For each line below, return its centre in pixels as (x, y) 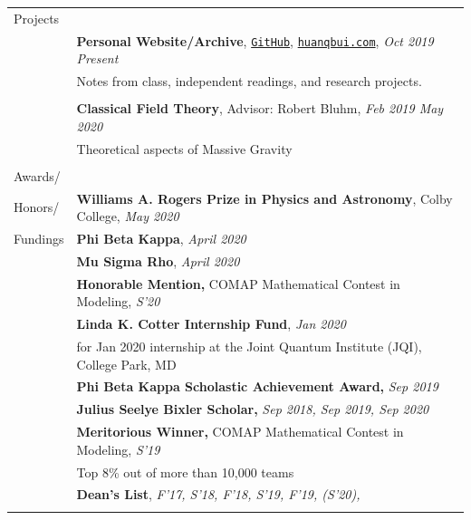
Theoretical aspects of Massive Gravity (184, 148)
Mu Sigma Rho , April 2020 (158, 260)
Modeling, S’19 (118, 449)
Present (97, 58)
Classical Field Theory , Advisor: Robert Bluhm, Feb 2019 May (260, 108)
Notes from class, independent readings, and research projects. (249, 81)
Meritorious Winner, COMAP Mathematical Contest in (240, 432)
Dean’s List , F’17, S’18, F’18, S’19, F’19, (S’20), (218, 494)
